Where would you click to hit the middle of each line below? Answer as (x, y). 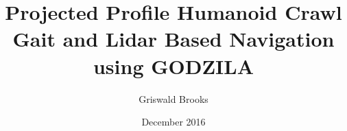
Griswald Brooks (173, 98)
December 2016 (173, 122)
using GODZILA (173, 65)
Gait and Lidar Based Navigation (173, 39)
